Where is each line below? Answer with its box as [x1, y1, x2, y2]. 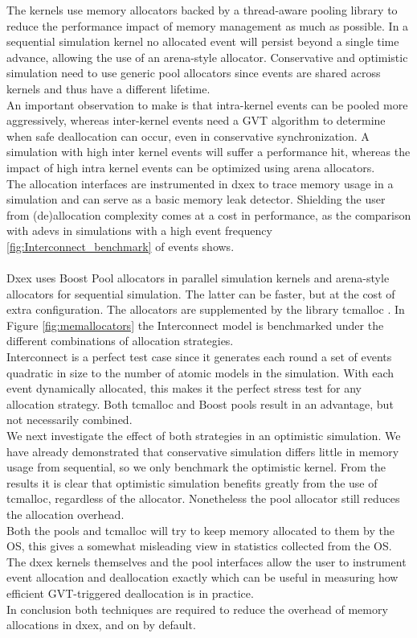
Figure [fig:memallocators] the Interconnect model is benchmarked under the [6, 316, 384, 333]
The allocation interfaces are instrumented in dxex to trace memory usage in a [6, 175, 394, 191]
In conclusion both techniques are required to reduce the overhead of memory [6, 600, 388, 617]
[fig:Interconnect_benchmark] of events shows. [6, 237, 235, 254]
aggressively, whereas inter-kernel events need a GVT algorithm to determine [6, 112, 386, 129]
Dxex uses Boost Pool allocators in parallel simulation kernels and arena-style [6, 270, 390, 286]
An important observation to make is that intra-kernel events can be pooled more [6, 96, 408, 113]
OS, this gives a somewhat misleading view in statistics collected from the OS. [6, 537, 392, 554]
